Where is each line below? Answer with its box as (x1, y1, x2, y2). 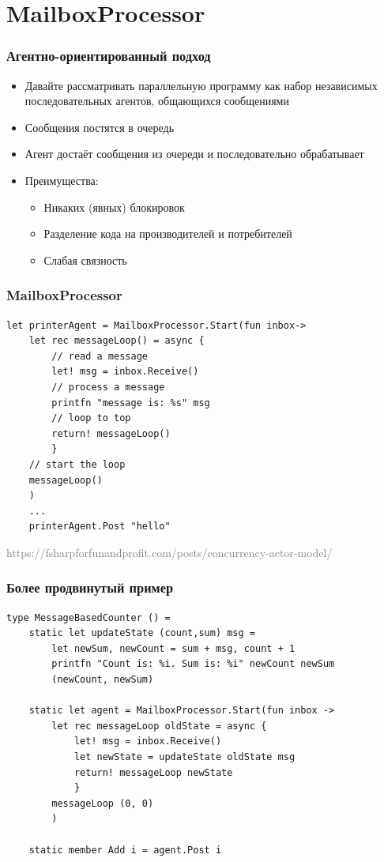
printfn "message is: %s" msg (51, 397, 210, 408)
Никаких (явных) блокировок (43, 198, 185, 215)
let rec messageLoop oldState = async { (51, 720, 267, 732)
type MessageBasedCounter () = (6, 612, 171, 623)
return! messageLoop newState (73, 766, 233, 778)
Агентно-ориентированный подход (6, 46, 211, 66)
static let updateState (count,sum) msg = (28, 627, 255, 639)
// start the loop (28, 458, 126, 470)
